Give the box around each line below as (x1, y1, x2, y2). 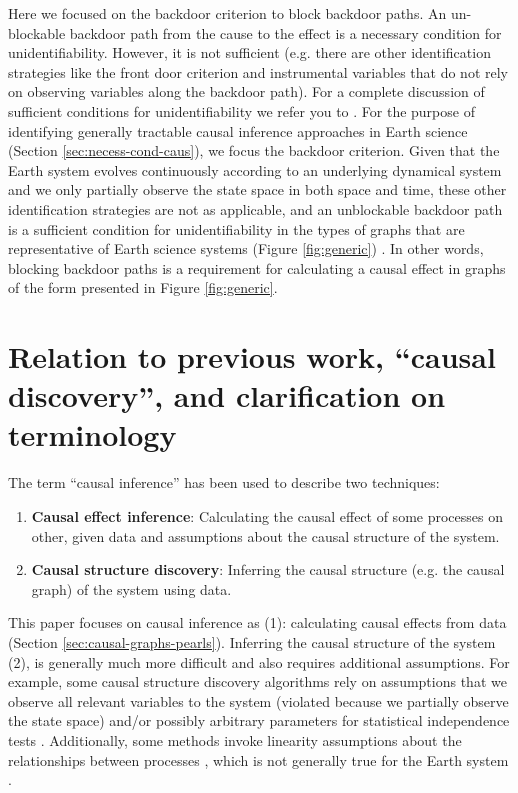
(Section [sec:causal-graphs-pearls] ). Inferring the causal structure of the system (8, 631, 496, 652)
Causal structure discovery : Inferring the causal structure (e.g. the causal (31, 559, 505, 580)
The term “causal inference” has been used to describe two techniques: (8, 472, 440, 493)
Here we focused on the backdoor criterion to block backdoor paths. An (8, 3, 447, 23)
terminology (8, 414, 177, 455)
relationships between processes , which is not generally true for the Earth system (8, 749, 509, 770)
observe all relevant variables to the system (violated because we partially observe (8, 690, 509, 711)
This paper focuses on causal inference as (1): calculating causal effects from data (8, 612, 507, 633)
